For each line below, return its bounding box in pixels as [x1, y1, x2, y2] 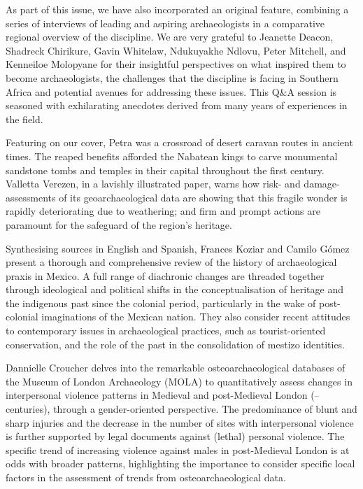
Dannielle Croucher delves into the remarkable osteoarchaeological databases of [6, 360, 346, 375]
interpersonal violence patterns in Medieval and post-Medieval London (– [6, 388, 320, 402]
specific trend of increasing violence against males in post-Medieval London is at [6, 442, 350, 457]
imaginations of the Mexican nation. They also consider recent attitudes [41, 309, 350, 324]
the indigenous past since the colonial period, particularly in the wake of [6, 295, 316, 310]
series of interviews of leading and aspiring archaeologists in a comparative [6, 15, 325, 30]
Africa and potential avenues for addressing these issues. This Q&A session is [6, 84, 337, 99]
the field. [6, 111, 43, 126]
